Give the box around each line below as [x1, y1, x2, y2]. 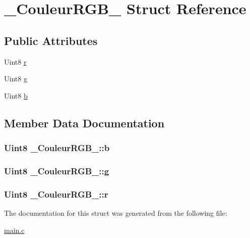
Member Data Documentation [4, 115, 165, 130]
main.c [4, 224, 25, 235]
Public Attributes [4, 32, 98, 48]
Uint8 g [4, 73, 27, 84]
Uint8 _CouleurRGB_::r [4, 187, 108, 200]
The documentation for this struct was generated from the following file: [4, 208, 227, 218]
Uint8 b [4, 90, 28, 101]
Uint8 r [4, 56, 27, 67]
